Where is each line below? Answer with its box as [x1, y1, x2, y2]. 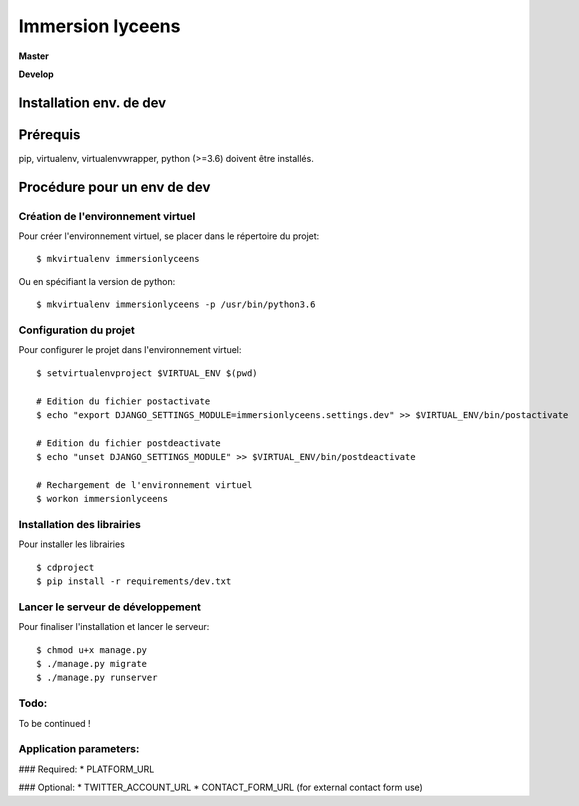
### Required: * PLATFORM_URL [18, 763, 155, 775]
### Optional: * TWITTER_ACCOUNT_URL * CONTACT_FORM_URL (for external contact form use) [18, 781, 424, 794]
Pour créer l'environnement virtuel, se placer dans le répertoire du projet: [18, 230, 320, 242]
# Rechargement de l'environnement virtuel [36, 479, 253, 490]
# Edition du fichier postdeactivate [36, 437, 222, 449]
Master [18, 50, 50, 62]
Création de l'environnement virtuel [18, 209, 196, 223]
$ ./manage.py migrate [36, 658, 148, 670]
